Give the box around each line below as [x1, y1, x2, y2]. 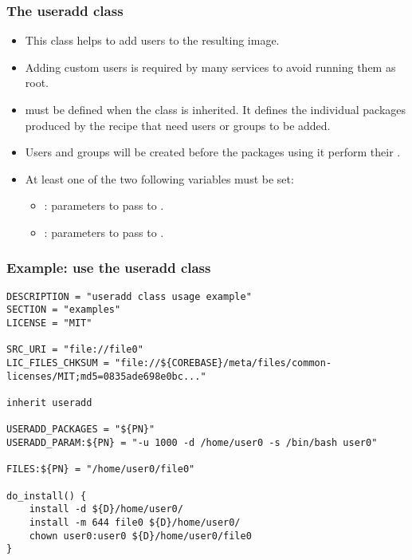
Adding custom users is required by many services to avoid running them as [25, 58, 396, 75]
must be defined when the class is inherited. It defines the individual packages [25, 101, 406, 117]
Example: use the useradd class [6, 258, 211, 278]
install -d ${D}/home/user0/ [29, 503, 183, 515]
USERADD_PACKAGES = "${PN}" [6, 424, 155, 436]
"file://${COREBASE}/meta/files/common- [115, 357, 332, 369]
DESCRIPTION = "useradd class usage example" [6, 290, 252, 302]
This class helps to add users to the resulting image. [25, 32, 280, 49]
